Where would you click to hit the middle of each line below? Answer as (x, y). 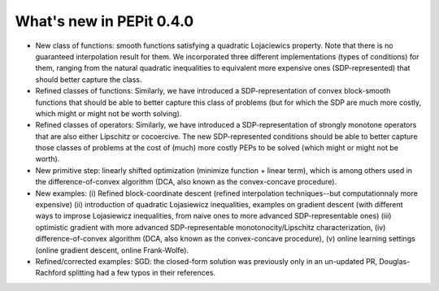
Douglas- (395, 261)
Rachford (51, 273)
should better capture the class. (89, 79)
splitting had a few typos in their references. (141, 273)
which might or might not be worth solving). (109, 113)
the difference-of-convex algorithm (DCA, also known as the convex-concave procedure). (186, 182)
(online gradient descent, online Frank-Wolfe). (112, 250)
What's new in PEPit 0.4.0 (104, 21)
